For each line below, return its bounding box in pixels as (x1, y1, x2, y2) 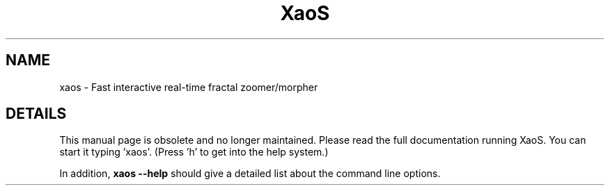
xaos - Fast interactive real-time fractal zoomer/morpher (59, 81, 318, 93)
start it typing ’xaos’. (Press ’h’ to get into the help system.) (59, 146, 329, 158)
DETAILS (6, 105, 67, 123)
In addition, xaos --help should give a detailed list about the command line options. (59, 167, 441, 180)
